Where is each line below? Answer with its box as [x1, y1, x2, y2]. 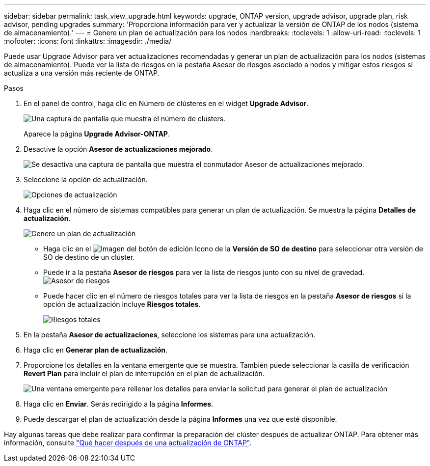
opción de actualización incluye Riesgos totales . [43, 300, 201, 308]
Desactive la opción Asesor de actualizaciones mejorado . [24, 145, 213, 153]
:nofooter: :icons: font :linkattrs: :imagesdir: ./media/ [4, 37, 172, 45]
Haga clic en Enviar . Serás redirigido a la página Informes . [24, 400, 214, 408]
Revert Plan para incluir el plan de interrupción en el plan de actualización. [24, 369, 265, 378]
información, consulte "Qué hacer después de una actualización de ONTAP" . [4, 439, 252, 447]
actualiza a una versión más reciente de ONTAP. [4, 69, 160, 77]
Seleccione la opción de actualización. [24, 175, 148, 184]
